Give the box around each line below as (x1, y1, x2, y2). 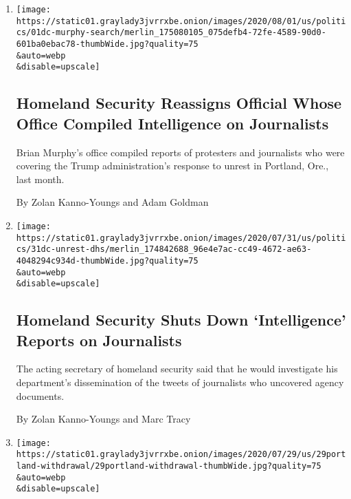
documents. (16, 388, 65, 403)
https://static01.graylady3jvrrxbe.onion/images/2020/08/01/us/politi (16, 16, 346, 26)
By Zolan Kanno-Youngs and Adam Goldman (16, 195, 209, 209)
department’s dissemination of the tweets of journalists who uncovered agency (16, 375, 344, 390)
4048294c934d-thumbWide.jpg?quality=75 (16, 255, 199, 266)
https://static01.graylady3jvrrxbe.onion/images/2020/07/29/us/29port (16, 449, 346, 460)
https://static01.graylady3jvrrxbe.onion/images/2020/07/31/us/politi (16, 233, 346, 243)
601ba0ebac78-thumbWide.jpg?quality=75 (16, 39, 199, 49)
